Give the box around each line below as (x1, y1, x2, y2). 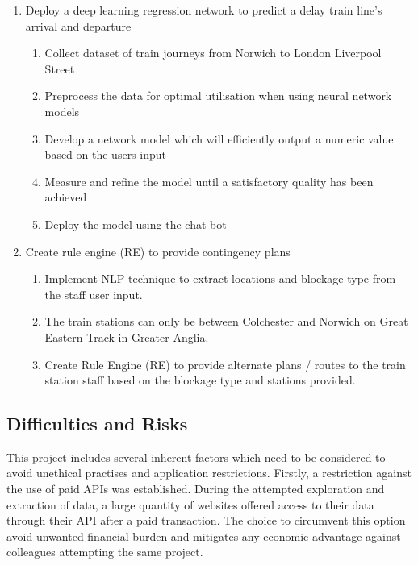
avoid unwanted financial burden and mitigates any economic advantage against (6, 527, 401, 544)
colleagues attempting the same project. (6, 543, 203, 560)
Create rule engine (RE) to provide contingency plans (25, 243, 291, 260)
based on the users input (44, 146, 166, 163)
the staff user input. (44, 285, 143, 302)
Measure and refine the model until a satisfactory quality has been (44, 172, 374, 189)
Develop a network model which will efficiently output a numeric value (44, 130, 394, 147)
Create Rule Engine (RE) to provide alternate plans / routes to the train (44, 355, 406, 372)
